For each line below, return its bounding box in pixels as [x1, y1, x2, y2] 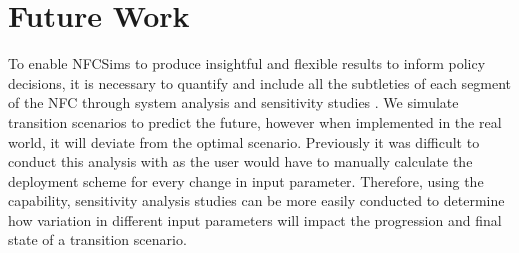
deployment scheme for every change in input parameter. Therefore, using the [8, 170, 484, 191]
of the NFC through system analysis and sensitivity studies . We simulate [8, 92, 459, 113]
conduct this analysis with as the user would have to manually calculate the [8, 151, 473, 172]
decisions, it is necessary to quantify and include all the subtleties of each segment [8, 72, 512, 93]
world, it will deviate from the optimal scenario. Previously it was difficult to [8, 131, 480, 152]
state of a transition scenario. [8, 229, 187, 250]
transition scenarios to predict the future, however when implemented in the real [8, 111, 502, 132]
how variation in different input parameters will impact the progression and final [8, 209, 502, 230]
